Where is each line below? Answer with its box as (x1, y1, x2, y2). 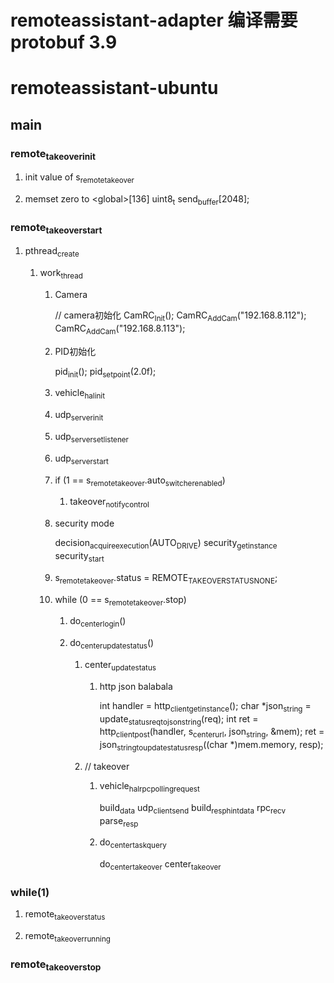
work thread (39, 267, 83, 281)
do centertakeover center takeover (99, 858, 222, 872)
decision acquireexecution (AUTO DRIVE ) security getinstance (54, 537, 278, 551)
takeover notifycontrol (69, 496, 150, 510)
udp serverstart (54, 452, 109, 466)
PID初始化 (54, 345, 97, 357)
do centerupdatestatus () (69, 637, 155, 651)
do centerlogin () (69, 615, 127, 630)
